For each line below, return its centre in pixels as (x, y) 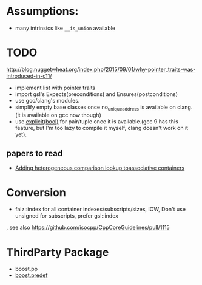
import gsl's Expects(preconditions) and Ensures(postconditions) (96, 94)
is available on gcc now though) (61, 115)
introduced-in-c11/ (29, 76)
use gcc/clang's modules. (47, 100)
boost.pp (26, 269)
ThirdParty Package (58, 252)
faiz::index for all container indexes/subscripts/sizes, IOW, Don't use (100, 209)
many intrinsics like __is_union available (65, 28)
